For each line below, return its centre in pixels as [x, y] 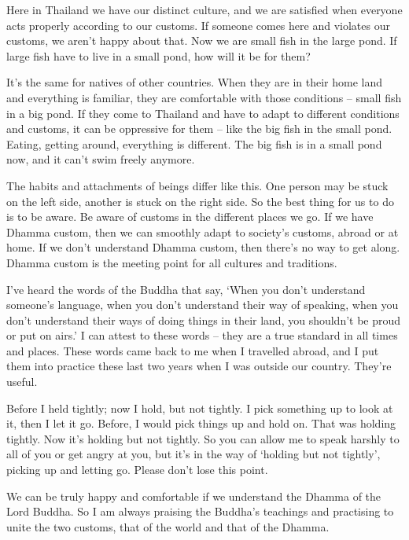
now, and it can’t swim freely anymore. [101, 159]
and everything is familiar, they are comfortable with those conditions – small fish [204, 97]
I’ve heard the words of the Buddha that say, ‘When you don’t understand [186, 289]
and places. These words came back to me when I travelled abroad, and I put [193, 350]
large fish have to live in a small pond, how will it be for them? [158, 55]
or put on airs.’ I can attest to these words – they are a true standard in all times [202, 335]
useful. [22, 382]
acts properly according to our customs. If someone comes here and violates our [198, 25]
